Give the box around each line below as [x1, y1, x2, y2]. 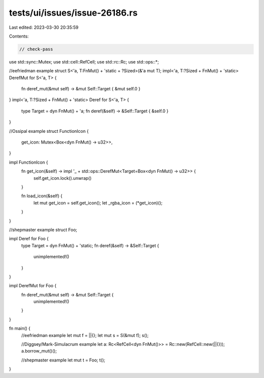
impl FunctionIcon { [9, 159, 48, 165]
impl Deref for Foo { [9, 236, 49, 242]
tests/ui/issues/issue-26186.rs [9, 7, 138, 18]
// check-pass [19, 46, 53, 52]
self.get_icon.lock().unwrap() [33, 175, 92, 181]
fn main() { [9, 325, 31, 332]
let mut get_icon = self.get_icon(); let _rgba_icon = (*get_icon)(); [33, 200, 163, 206]
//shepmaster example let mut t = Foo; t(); [21, 357, 106, 363]
